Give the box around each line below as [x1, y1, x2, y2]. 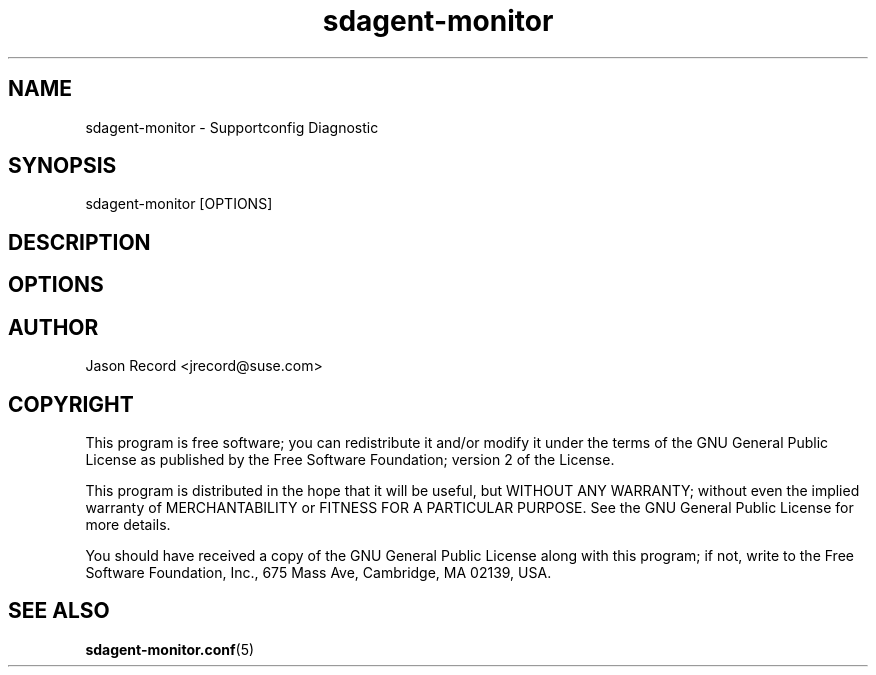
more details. [85, 515, 171, 533]
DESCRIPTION [8, 229, 151, 255]
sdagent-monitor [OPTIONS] [85, 195, 273, 213]
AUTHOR [8, 314, 99, 340]
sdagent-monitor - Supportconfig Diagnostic [85, 118, 379, 136]
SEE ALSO [8, 598, 110, 624]
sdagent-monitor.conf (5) [85, 640, 255, 658]
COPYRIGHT [8, 391, 134, 417]
